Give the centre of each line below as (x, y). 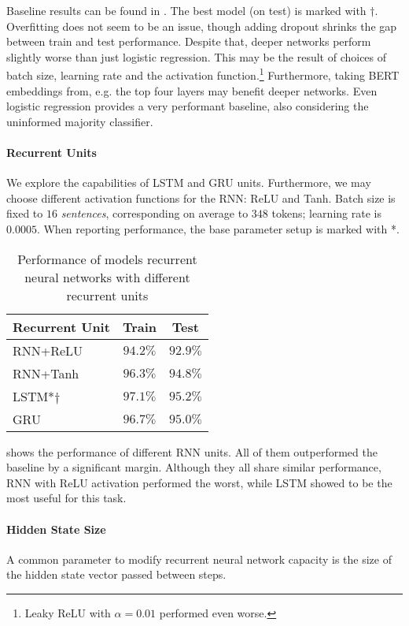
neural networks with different (107, 277)
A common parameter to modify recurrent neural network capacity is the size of (199, 559)
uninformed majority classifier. (80, 121)
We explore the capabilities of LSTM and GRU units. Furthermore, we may (189, 183)
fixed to (25, 213)
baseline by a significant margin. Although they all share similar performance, (194, 467)
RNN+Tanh (46, 373)
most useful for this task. (66, 498)
